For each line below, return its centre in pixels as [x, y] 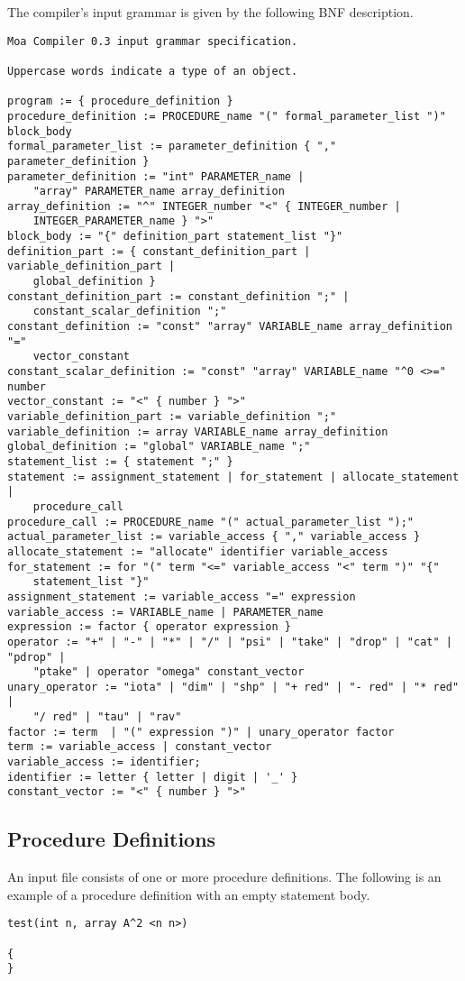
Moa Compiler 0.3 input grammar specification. [153, 41]
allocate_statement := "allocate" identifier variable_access [198, 551]
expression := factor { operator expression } [149, 627]
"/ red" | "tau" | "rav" [107, 717]
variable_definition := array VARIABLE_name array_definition [198, 431]
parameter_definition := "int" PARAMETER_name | [156, 176]
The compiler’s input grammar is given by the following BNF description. [210, 12]
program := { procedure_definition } [120, 101]
